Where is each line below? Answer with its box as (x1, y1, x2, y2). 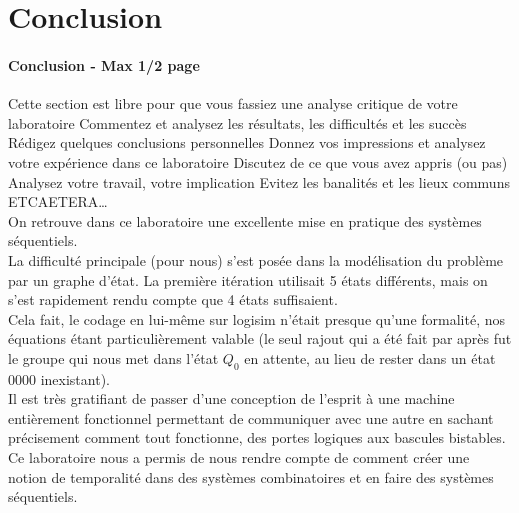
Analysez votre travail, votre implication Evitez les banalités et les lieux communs (8, 171, 510, 192)
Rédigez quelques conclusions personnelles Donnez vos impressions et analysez (8, 132, 486, 153)
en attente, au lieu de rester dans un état (244, 347, 496, 368)
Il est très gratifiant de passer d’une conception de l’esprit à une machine (8, 388, 455, 409)
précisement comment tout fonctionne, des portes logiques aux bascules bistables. (8, 427, 506, 448)
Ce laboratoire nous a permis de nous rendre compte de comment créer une (8, 447, 470, 468)
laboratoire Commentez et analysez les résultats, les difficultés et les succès (8, 112, 467, 133)
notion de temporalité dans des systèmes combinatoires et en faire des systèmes (8, 466, 494, 487)
